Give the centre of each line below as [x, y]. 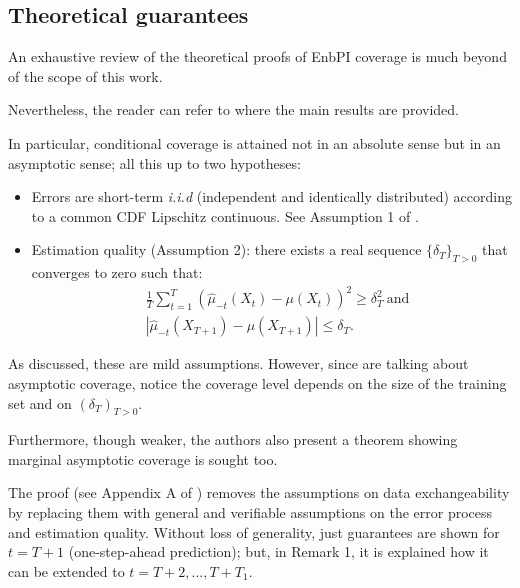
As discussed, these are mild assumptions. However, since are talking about [238, 363]
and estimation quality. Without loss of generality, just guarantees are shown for [254, 531]
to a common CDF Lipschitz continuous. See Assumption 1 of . [225, 215]
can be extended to [66, 570]
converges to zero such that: [117, 272]
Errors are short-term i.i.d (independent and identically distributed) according [271, 196]
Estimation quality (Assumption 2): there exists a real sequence [226, 249]
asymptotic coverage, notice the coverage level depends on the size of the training [257, 382]
